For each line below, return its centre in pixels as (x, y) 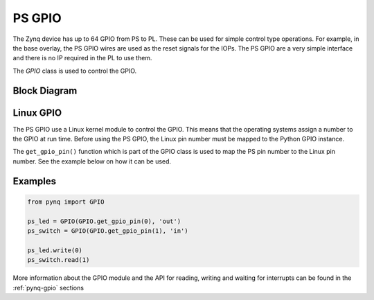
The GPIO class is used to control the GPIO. (75, 71)
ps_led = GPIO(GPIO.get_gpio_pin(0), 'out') (104, 221)
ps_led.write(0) (55, 250)
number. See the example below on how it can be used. (92, 161)
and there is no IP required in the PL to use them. (82, 58)
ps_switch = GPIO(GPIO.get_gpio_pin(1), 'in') (108, 231)
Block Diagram (45, 90)
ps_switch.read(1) (59, 260)
